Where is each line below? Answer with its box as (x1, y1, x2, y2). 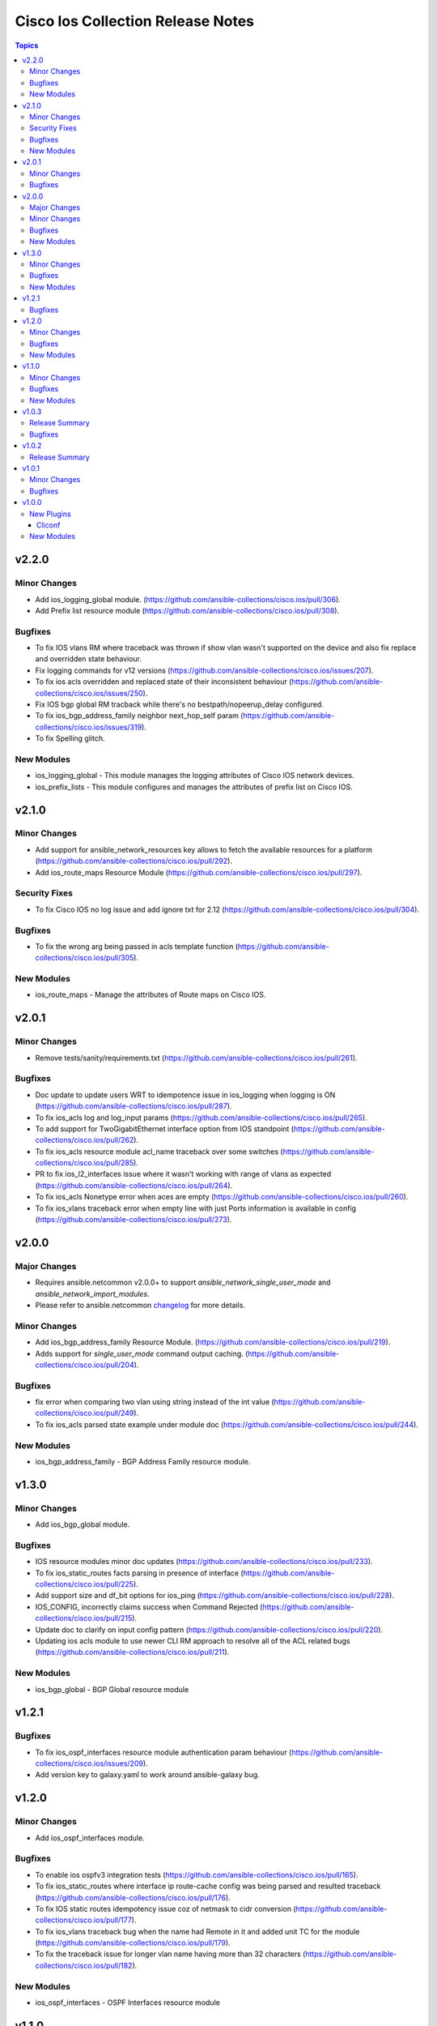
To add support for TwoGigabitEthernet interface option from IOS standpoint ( (35, 1123, 295, 1134)
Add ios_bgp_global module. (35, 1519, 130, 1529)
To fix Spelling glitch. (35, 733, 105, 743)
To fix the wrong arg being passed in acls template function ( (35, 941, 239, 951)
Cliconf (36, 519, 61, 530)
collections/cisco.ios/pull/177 (35, 1915, 133, 1925)
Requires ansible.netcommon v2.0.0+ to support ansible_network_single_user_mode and (35, 1277, 331, 1288)
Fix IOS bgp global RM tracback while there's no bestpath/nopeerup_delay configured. (35, 699, 324, 709)
